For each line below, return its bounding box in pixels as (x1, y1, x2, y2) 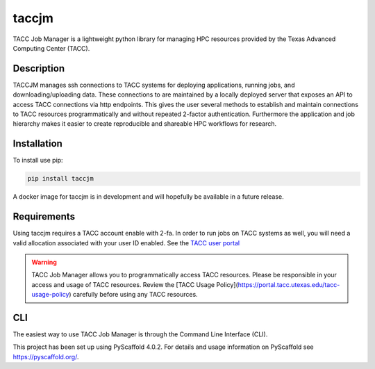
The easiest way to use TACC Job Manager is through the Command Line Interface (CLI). (12, 330, 268, 338)
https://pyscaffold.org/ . (12, 352, 79, 361)
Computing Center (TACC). (12, 44, 90, 52)
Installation (12, 138, 62, 149)
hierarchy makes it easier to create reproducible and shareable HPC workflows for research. (12, 120, 277, 128)
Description (12, 63, 65, 74)
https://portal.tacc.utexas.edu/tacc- (237, 280, 340, 288)
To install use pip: (12, 156, 63, 165)
